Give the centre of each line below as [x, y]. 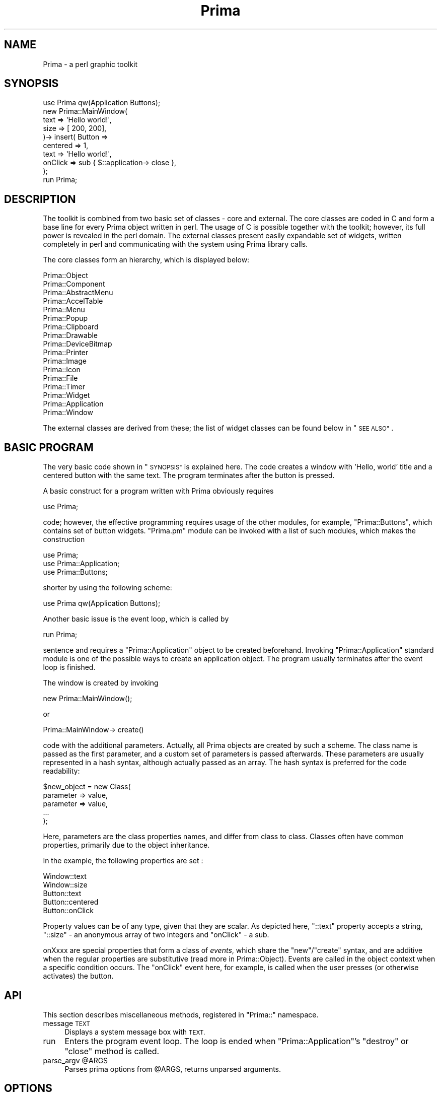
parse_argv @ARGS [76, 1060]
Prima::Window [68, 413]
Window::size [65, 885]
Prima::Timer [64, 387]
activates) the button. [78, 976]
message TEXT [66, 1023]
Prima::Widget [66, 395]
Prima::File [60, 378]
